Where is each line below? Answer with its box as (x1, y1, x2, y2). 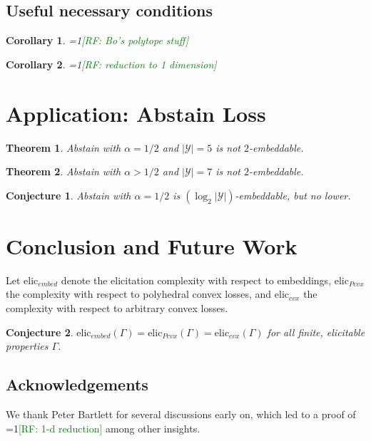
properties (6, 338, 49, 353)
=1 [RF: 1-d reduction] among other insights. (6, 420, 200, 435)
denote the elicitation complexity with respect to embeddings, (61, 272, 332, 287)
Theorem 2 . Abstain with (6, 164, 121, 179)
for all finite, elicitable (267, 324, 365, 339)
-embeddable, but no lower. (235, 187, 351, 202)
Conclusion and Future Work (6, 231, 298, 260)
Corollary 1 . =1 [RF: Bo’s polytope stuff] (6, 33, 189, 48)
